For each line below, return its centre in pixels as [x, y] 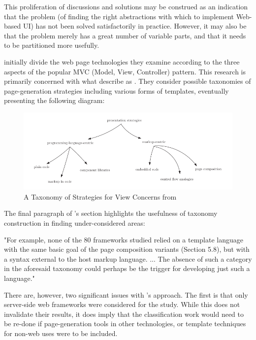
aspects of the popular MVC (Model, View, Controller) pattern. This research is [125, 71]
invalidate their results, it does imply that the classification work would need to [124, 314]
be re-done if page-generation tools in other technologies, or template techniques [125, 323]
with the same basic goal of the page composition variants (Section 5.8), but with [127, 249]
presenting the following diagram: [54, 100]
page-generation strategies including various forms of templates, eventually [116, 90]
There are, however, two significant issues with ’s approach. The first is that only [126, 294]
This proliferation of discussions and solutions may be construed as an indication [126, 6]
